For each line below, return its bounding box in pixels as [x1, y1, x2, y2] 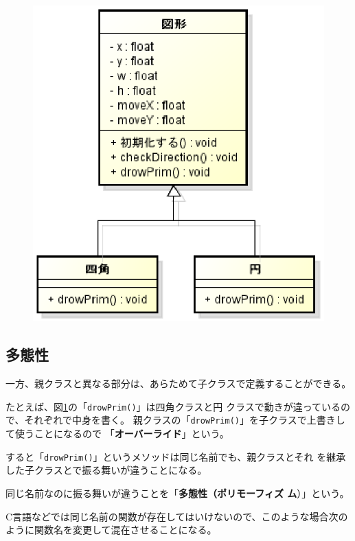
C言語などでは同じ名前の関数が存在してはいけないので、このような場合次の [5, 509, 348, 523]
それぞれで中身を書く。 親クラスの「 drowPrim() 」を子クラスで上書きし [24, 413, 345, 427]
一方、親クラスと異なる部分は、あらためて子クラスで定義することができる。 [5, 376, 352, 391]
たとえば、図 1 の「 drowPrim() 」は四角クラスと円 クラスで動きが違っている [5, 399, 341, 413]
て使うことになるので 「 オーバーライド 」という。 [5, 426, 229, 441]
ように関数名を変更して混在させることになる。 [5, 522, 217, 537]
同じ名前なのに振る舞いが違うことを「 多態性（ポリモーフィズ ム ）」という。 [5, 485, 350, 500]
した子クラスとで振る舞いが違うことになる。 [5, 463, 207, 477]
